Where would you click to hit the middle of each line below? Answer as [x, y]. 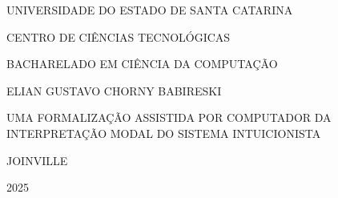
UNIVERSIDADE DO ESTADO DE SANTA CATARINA [150, 10]
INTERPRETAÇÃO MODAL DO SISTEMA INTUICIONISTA [164, 133]
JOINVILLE [37, 160]
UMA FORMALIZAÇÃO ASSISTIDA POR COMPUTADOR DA [169, 117]
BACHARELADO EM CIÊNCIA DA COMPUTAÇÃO [142, 64]
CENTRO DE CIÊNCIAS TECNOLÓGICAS [119, 36]
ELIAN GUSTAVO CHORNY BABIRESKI [114, 90]
